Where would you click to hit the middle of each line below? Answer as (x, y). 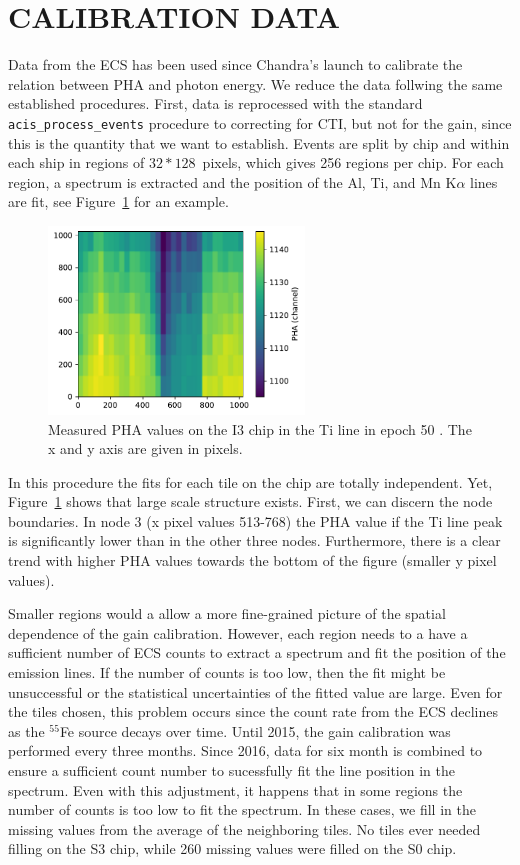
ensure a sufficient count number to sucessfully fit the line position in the (231, 770)
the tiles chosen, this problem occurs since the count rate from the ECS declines (253, 711)
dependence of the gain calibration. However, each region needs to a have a (238, 632)
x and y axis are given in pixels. (145, 448)
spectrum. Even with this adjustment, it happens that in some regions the (235, 789)
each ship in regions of (76, 162)
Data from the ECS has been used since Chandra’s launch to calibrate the (235, 64)
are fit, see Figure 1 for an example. (118, 201)
